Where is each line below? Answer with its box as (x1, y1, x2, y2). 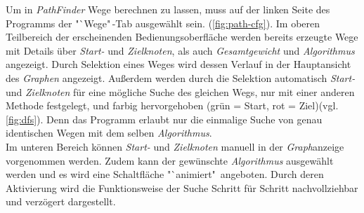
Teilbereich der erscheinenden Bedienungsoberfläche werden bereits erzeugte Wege (6, 29, 358, 44)
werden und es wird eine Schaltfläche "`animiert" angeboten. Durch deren (6, 167, 324, 181)
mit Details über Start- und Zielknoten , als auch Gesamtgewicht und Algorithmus (6, 43, 355, 57)
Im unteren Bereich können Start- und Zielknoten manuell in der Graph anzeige (6, 139, 344, 153)
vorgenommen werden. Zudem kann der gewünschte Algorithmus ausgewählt (6, 153, 334, 167)
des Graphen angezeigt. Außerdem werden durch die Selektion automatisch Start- (6, 70, 356, 85)
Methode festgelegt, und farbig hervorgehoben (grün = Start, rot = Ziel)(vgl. (6, 98, 339, 113)
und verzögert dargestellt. (6, 194, 116, 209)
